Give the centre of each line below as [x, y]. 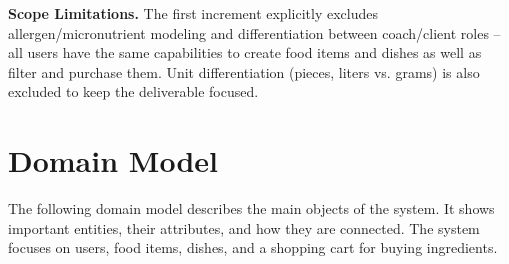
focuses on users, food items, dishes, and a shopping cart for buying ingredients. [253, 247]
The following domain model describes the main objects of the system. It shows [251, 208]
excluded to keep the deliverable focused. [133, 91]
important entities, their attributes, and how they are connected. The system [244, 227]
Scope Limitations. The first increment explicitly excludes [193, 13]
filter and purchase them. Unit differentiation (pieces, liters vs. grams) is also [244, 71]
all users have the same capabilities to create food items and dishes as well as [245, 52]
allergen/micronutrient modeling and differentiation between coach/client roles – [254, 32]
